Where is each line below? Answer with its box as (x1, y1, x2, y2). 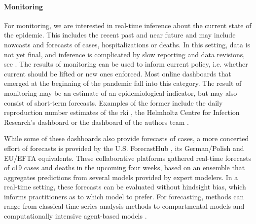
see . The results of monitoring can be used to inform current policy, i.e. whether (4, 59, 248, 69)
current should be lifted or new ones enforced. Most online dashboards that (4, 68, 231, 78)
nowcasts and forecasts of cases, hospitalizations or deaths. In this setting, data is (4, 39, 251, 49)
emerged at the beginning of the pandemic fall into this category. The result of (4, 78, 242, 88)
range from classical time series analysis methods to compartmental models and (4, 201, 245, 211)
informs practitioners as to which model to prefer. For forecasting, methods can (4, 191, 244, 201)
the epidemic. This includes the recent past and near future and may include (4, 30, 236, 40)
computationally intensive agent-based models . (4, 211, 147, 221)
